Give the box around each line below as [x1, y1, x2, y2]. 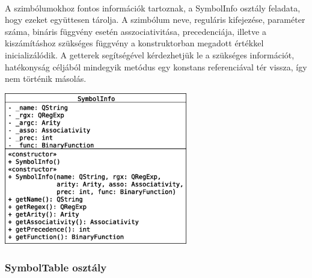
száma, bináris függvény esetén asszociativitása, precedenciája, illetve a [5, 25, 266, 37]
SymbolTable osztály [5, 259, 107, 274]
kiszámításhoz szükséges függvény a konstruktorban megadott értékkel [5, 37, 264, 49]
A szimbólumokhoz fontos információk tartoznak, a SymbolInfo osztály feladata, [5, 1, 301, 14]
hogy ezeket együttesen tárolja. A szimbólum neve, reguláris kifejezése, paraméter [5, 13, 305, 26]
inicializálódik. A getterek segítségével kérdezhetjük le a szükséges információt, [5, 48, 295, 61]
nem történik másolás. [5, 72, 87, 85]
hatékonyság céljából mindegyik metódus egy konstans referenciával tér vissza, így [5, 60, 307, 73]
